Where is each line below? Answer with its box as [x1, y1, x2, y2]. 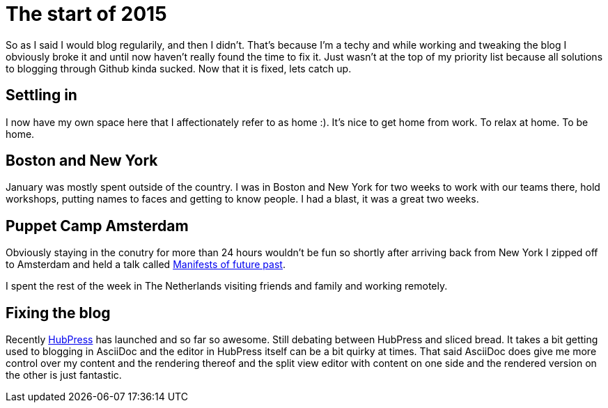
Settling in [6, 86, 77, 104]
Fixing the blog [6, 304, 111, 322]
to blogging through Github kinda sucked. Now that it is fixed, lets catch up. [6, 62, 352, 74]
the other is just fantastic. [6, 369, 122, 382]
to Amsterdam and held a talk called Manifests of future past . [6, 258, 286, 271]
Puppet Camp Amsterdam [6, 217, 189, 235]
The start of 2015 [6, 2, 167, 26]
